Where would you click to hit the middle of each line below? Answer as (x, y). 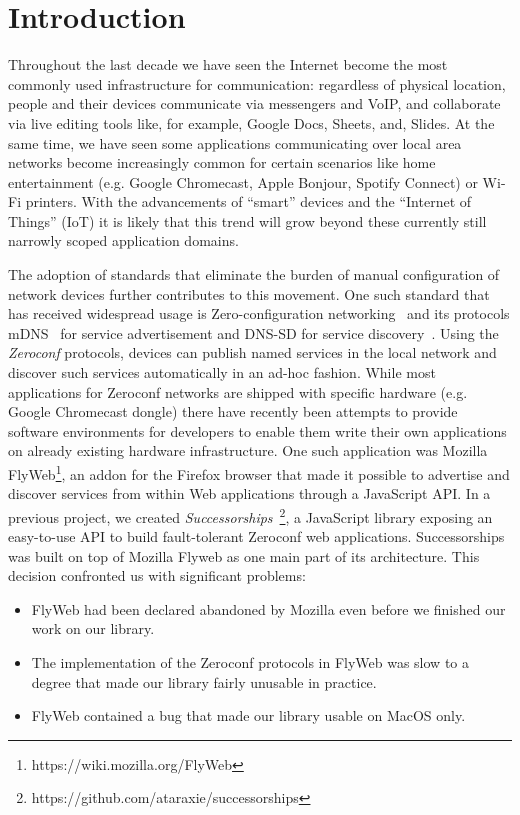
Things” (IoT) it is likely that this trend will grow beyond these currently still (247, 220)
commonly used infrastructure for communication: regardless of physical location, (257, 83)
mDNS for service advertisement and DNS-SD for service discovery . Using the (253, 332)
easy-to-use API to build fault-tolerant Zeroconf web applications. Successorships (256, 536)
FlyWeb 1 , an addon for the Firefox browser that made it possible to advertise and (259, 472)
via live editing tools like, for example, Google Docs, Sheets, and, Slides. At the (251, 122)
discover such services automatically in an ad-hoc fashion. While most (222, 372)
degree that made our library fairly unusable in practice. (204, 681)
